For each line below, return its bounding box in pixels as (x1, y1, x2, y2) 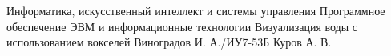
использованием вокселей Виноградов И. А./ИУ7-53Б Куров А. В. (6, 34, 332, 50)
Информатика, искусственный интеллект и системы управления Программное (6, 2, 385, 18)
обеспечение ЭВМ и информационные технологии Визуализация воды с (6, 18, 357, 34)
